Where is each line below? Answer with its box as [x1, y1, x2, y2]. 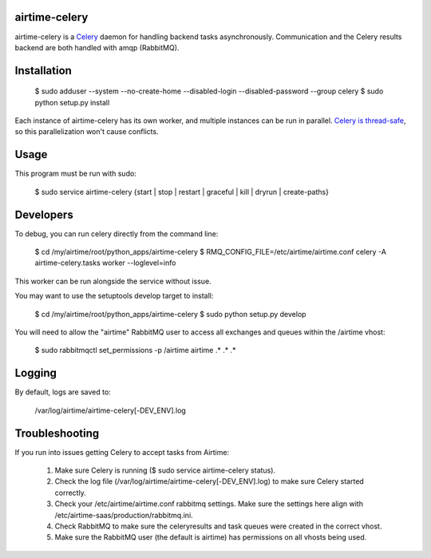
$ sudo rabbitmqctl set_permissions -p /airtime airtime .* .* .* [34, 346, 236, 355]
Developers [14, 208, 73, 221]
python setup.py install [34, 97, 110, 107]
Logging [14, 366, 57, 380]
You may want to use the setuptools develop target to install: [14, 291, 214, 301]
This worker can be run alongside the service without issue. [14, 276, 212, 286]
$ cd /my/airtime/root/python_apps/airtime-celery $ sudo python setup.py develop [34, 309, 306, 319]
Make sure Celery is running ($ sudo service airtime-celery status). [54, 465, 275, 475]
